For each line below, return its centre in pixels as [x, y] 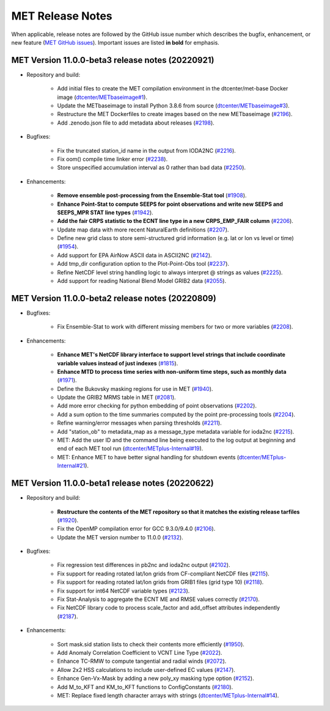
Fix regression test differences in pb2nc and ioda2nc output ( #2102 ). [144, 565]
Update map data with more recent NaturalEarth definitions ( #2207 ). [143, 230]
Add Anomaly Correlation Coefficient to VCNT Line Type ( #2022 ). [140, 652]
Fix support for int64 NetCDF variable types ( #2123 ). [123, 591]
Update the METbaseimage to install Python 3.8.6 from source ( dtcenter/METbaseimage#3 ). [173, 106]
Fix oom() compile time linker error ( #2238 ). [112, 159]
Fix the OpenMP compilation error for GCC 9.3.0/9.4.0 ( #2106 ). [136, 529]
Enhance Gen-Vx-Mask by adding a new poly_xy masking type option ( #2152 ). [156, 679]
